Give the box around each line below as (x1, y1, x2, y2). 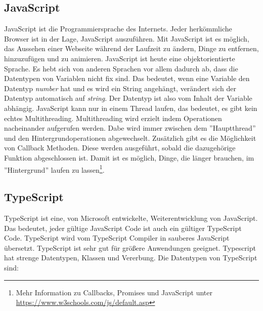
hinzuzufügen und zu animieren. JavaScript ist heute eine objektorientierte (4, 53, 235, 63)
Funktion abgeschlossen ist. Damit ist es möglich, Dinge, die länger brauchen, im (4, 152, 254, 163)
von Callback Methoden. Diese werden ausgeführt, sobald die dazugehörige (4, 142, 236, 153)
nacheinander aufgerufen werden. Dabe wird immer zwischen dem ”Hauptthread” (4, 123, 256, 133)
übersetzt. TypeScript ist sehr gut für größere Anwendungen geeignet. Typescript (4, 242, 256, 253)
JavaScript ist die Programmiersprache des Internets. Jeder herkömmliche (4, 23, 232, 34)
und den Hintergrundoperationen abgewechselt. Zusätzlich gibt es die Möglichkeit (4, 132, 256, 143)
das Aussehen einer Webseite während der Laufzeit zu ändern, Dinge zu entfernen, (4, 43, 259, 54)
